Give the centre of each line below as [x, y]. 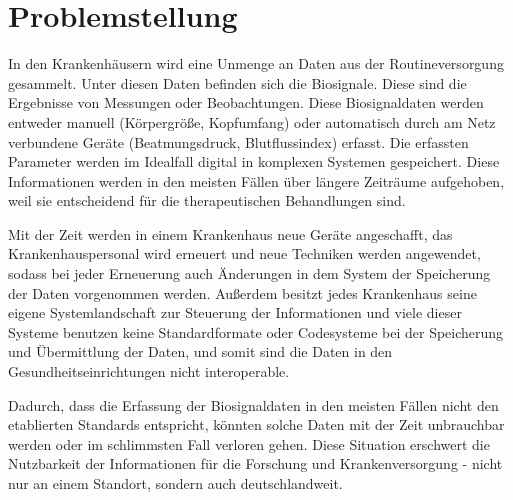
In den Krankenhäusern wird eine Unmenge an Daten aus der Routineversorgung [256, 63]
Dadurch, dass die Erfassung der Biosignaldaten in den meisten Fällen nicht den [253, 404]
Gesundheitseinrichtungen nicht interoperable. [149, 371]
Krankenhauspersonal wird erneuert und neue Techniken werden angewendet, [244, 253]
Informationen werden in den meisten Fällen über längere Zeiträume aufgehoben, [256, 180]
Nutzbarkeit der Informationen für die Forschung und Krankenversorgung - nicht [255, 463]
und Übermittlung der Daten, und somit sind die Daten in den [200, 351]
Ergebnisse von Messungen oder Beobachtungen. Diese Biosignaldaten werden [246, 102]
